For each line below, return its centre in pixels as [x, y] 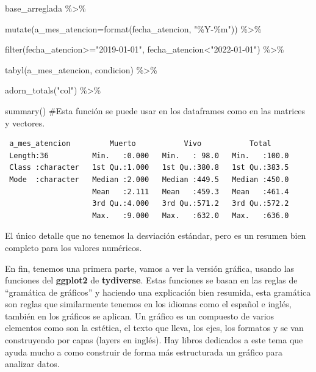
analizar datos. [32, 364]
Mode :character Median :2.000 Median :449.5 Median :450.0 [149, 179]
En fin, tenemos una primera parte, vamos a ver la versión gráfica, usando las [150, 268]
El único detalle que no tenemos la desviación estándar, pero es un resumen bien [156, 235]
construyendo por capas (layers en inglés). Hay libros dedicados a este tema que [154, 340]
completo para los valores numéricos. [74, 247]
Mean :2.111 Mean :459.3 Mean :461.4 [191, 191]
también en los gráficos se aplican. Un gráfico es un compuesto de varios [140, 315]
